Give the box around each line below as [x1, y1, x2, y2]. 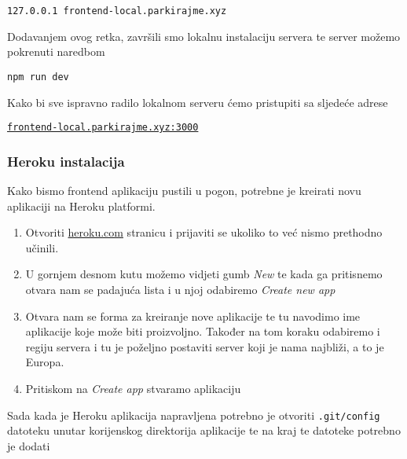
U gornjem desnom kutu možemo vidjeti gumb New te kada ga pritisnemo [25, 266, 383, 282]
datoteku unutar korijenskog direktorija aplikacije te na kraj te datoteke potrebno [7, 422, 401, 439]
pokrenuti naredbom [7, 43, 105, 60]
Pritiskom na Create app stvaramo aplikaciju [25, 380, 241, 396]
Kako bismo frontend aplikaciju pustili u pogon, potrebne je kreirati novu [7, 182, 361, 198]
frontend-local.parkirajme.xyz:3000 [7, 122, 199, 134]
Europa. [25, 354, 64, 370]
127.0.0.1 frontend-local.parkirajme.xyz [7, 6, 227, 17]
